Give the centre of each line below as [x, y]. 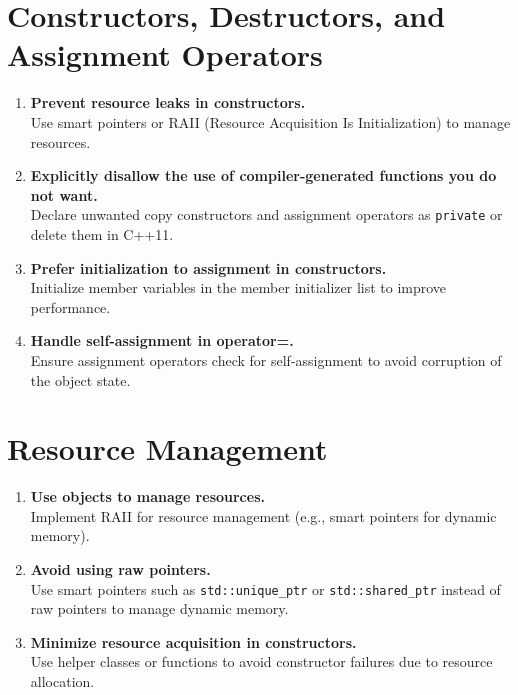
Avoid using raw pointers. [120, 569]
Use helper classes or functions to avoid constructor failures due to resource [261, 661]
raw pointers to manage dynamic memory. [159, 608]
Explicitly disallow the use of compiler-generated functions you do [263, 175]
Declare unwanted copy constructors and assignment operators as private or [266, 214]
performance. [70, 306]
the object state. [80, 379]
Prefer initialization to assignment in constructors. [208, 267]
